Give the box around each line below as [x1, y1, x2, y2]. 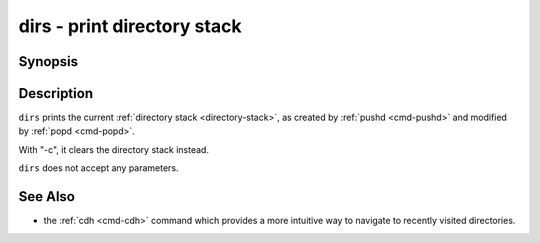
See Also [18, 188, 75, 205]
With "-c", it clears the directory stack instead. [18, 143, 210, 155]
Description [18, 85, 94, 102]
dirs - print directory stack [18, 15, 242, 37]
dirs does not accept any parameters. [18, 162, 179, 174]
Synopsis [18, 53, 79, 70]
